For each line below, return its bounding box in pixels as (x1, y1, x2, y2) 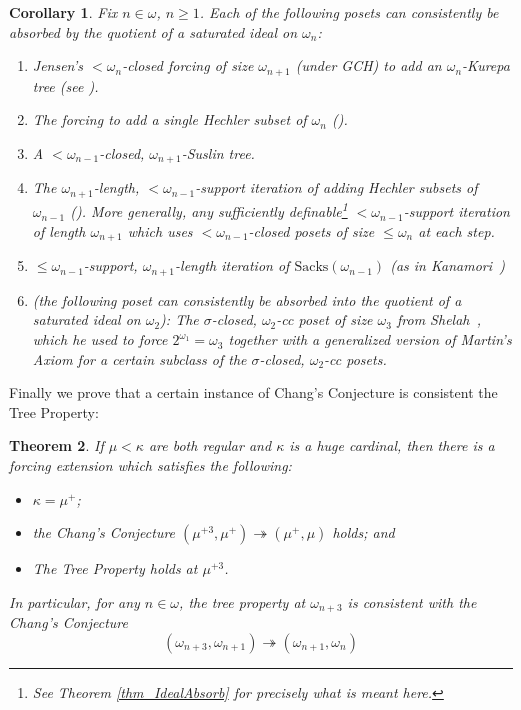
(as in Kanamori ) (390, 255, 505, 276)
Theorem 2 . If (9, 435, 104, 456)
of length (32, 220, 86, 241)
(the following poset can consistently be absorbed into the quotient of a (32, 289, 462, 310)
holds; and (332, 522, 395, 543)
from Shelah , (396, 309, 481, 330)
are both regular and (148, 435, 272, 456)
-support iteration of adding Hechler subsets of (195, 177, 478, 198)
